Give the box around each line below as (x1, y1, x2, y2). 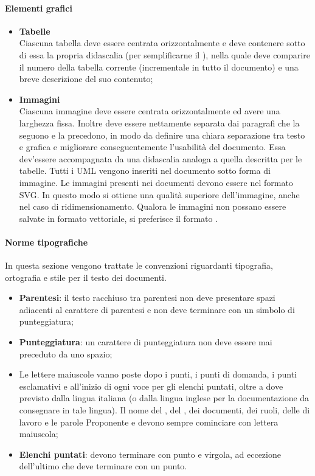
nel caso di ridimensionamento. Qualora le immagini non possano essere (19, 200, 286, 213)
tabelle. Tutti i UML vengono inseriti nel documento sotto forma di (19, 164, 271, 177)
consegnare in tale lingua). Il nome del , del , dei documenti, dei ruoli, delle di (19, 404, 310, 416)
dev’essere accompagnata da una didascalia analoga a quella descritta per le (19, 152, 302, 165)
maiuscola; (19, 427, 58, 440)
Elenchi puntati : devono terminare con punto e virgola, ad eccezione (19, 447, 281, 460)
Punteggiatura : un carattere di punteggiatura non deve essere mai (19, 336, 272, 348)
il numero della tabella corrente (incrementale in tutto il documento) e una (19, 60, 299, 73)
